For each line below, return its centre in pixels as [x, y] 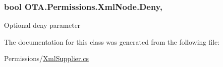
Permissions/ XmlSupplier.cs [46, 58]
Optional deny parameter [42, 25]
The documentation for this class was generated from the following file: [112, 41]
